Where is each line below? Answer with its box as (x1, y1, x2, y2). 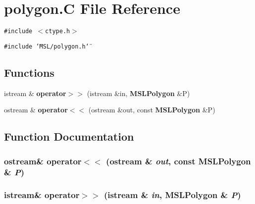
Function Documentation (4, 129, 134, 144)
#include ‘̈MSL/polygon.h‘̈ (4, 43, 89, 50)
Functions (4, 64, 54, 80)
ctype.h (45, 28, 70, 35)
